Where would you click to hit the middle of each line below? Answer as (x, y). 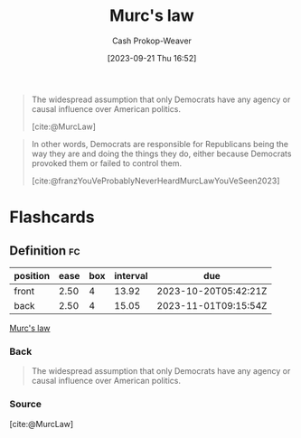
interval (131, 275)
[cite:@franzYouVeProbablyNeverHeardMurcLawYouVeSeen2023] (155, 181)
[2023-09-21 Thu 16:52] (152, 58)
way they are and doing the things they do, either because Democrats (161, 154)
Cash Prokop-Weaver (152, 41)
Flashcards (52, 217)
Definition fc (45, 251)
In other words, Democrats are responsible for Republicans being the (160, 144)
